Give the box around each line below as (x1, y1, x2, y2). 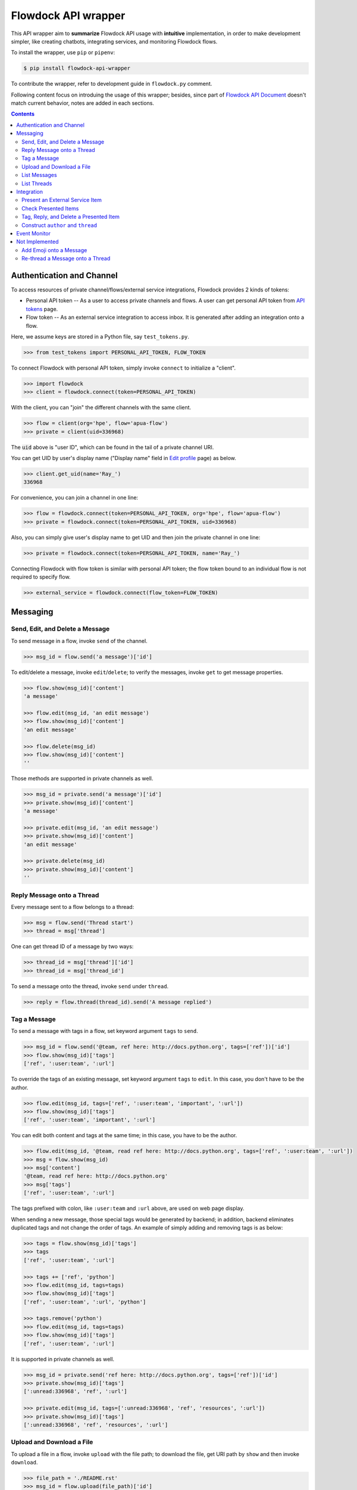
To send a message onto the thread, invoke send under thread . (11, 982, 169, 989)
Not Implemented (16, 238, 59, 246)
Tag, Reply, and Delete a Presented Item (21, 213, 120, 221)
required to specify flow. (11, 573, 71, 581)
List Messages (21, 172, 57, 179)
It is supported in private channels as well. (11, 1355, 115, 1362)
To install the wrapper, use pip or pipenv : (11, 49, 115, 56)
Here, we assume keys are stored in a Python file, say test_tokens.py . (11, 333, 190, 340)
